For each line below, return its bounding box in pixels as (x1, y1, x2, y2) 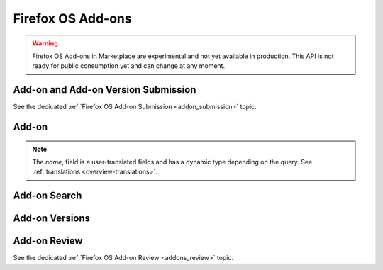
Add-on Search (13, 190, 82, 202)
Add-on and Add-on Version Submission (13, 84, 196, 96)
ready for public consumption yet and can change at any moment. (32, 62, 226, 70)
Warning (32, 39, 58, 47)
